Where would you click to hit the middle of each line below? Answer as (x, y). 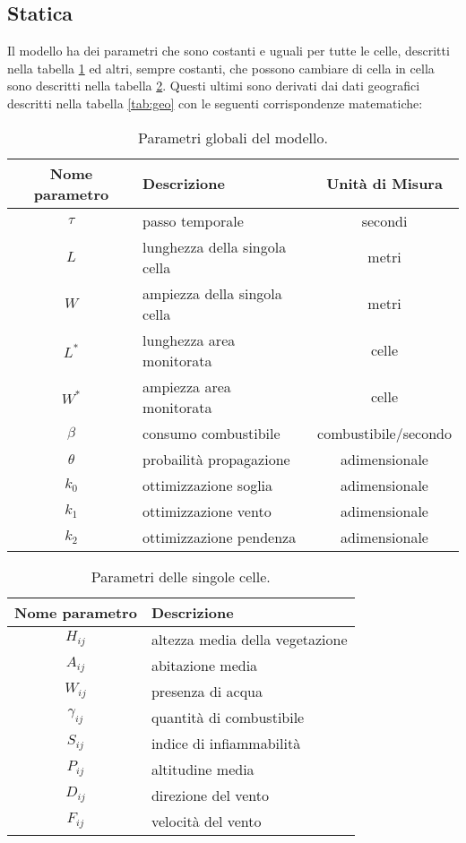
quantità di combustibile (228, 717)
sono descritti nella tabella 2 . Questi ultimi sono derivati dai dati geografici (214, 86)
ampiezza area (187, 386)
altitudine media (203, 769)
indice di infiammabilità (226, 743)
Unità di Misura (384, 184)
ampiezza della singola (212, 293)
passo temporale (193, 220)
